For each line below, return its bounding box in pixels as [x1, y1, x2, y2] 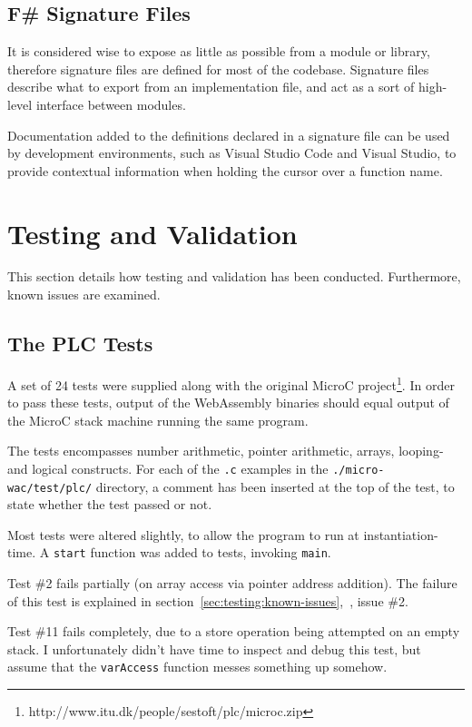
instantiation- [363, 525, 438, 544]
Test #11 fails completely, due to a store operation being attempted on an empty [7, 622, 460, 641]
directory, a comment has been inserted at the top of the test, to [95, 476, 455, 496]
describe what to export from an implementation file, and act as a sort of [7, 77, 415, 96]
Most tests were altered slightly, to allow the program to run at [7, 525, 359, 544]
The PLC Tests [7, 329, 153, 358]
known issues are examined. [7, 285, 161, 304]
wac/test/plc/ [7, 481, 93, 495]
